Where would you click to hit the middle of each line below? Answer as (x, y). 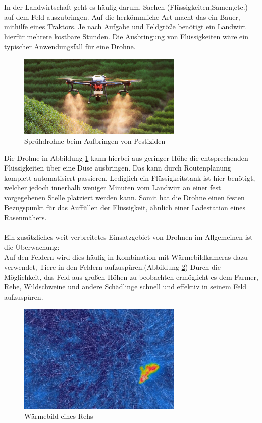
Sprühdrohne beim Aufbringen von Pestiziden (95, 140)
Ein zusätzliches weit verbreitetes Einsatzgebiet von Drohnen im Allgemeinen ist (128, 237)
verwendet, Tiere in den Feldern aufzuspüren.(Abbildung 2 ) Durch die (112, 267)
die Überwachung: (32, 247)
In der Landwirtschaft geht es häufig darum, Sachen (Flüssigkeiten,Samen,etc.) (126, 7)
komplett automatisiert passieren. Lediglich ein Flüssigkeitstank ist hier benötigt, (130, 177)
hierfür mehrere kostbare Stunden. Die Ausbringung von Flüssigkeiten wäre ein (126, 36)
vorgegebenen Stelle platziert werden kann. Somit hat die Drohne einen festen (124, 197)
